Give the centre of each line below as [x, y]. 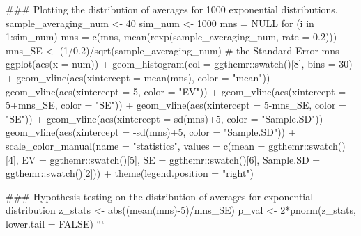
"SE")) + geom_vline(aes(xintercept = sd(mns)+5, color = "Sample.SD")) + [170, 118]
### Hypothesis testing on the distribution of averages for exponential [160, 196]
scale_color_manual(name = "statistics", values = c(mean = [136, 145]
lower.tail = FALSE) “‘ [55, 223]
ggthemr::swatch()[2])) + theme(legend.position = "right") [130, 173]
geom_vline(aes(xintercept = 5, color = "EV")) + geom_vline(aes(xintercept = [176, 91]
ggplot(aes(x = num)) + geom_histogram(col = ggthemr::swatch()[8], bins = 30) [179, 64]
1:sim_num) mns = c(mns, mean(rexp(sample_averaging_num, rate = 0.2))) [171, 37]
